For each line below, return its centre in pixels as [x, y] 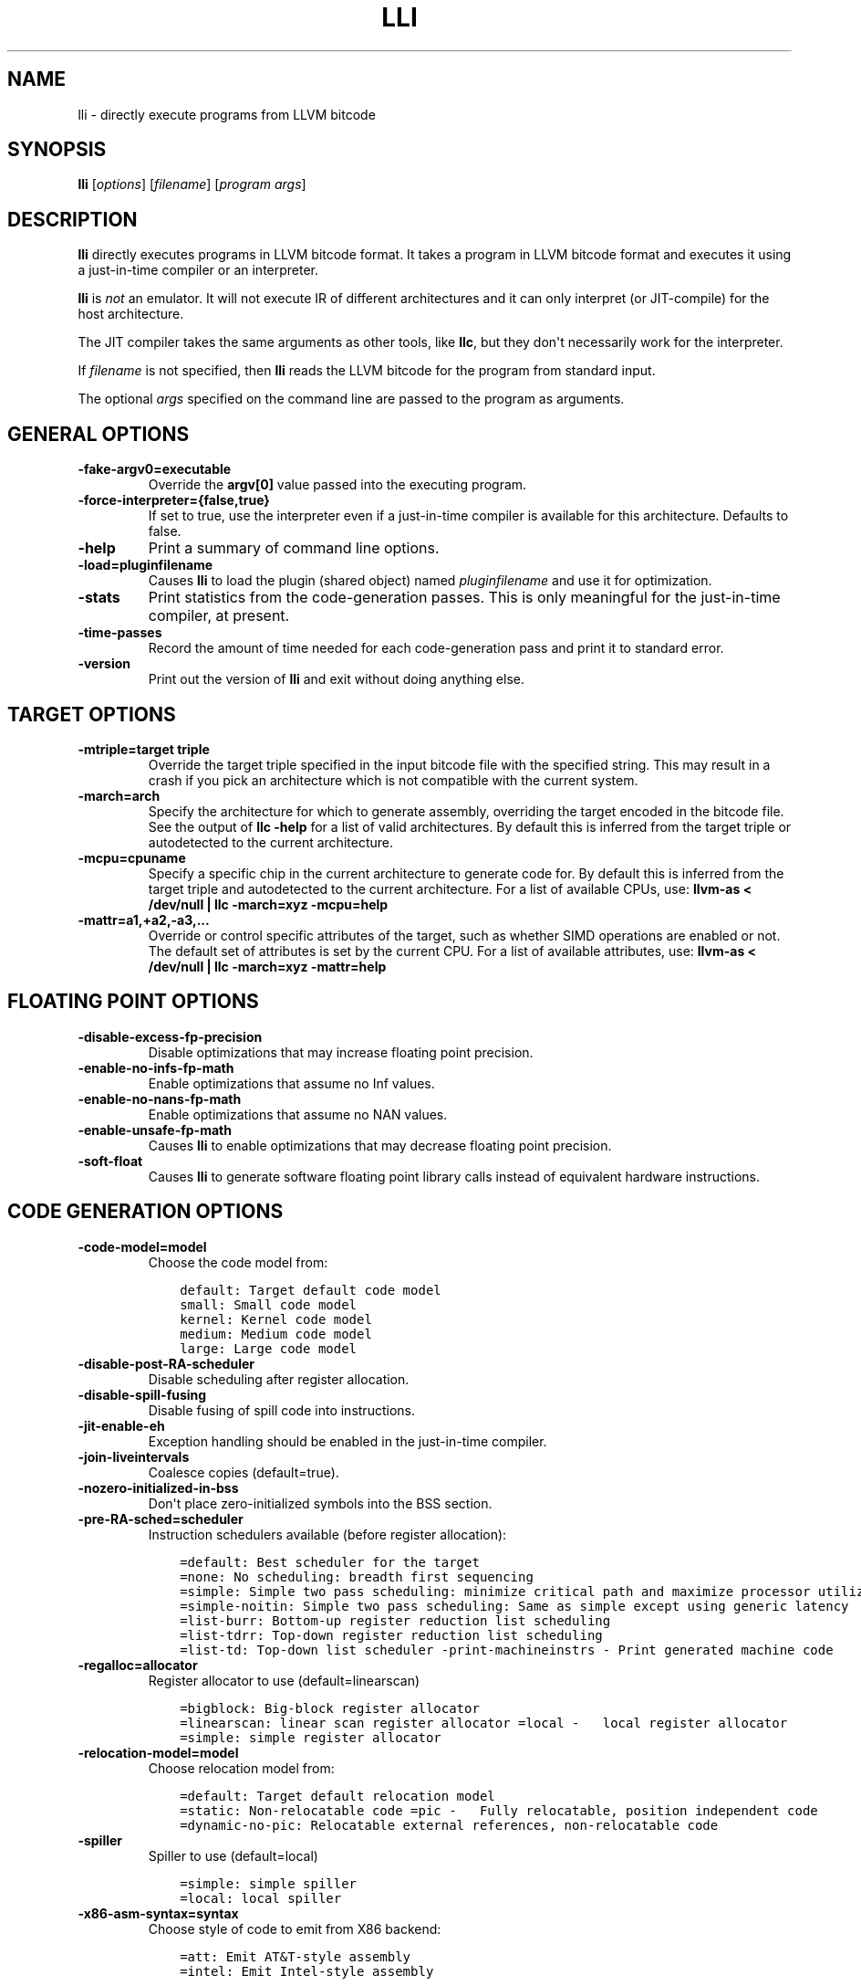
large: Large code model [269, 1348]
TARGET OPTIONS [92, 714]
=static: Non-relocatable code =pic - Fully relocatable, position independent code [499, 1810]
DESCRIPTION [73, 219]
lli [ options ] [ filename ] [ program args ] [192, 184]
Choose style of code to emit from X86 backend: [295, 1928]
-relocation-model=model [158, 1752]
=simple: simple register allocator [311, 1737]
